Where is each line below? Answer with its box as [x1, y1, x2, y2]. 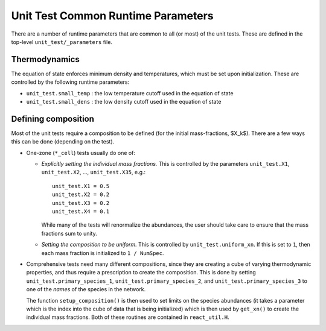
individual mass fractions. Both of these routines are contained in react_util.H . [26, 314, 229, 321]
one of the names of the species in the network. [26, 286, 146, 293]
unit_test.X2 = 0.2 [52, 191, 110, 198]
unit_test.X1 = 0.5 [52, 183, 110, 189]
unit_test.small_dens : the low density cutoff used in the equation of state [26, 98, 222, 106]
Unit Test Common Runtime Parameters [11, 9, 214, 22]
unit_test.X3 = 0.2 [52, 200, 110, 206]
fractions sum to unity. [41, 230, 97, 237]
